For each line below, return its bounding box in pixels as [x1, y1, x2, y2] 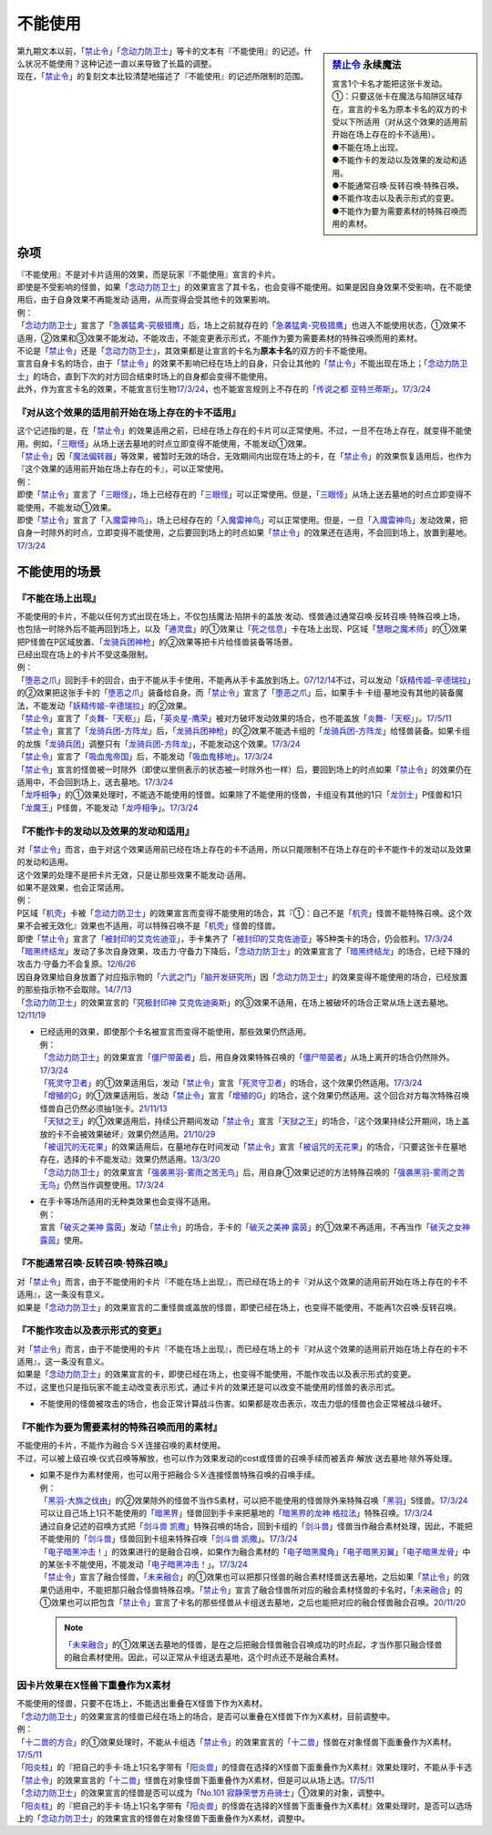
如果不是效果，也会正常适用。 [16, 882, 129, 893]
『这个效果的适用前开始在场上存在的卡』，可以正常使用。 [16, 463, 229, 474]
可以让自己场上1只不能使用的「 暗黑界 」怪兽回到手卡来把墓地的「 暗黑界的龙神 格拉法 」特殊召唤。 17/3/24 [39, 1508, 433, 1519]
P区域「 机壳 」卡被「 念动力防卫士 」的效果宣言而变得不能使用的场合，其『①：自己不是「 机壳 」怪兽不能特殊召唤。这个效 [16, 907, 473, 918]
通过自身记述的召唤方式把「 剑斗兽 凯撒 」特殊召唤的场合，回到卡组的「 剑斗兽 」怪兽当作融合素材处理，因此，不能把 [39, 1521, 473, 1531]
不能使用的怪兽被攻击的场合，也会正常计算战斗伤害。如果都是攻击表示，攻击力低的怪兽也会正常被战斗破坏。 [39, 1398, 446, 1409]
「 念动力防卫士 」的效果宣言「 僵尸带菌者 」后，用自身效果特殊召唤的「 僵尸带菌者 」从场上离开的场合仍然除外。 [39, 1052, 455, 1063]
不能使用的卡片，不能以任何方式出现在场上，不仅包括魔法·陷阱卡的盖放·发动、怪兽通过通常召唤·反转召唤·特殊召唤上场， [16, 611, 466, 622]
